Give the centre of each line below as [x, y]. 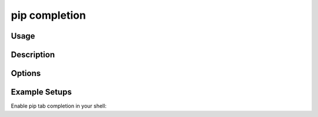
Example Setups [41, 92]
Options [26, 73]
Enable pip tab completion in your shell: [59, 106]
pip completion [49, 15]
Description [33, 55]
